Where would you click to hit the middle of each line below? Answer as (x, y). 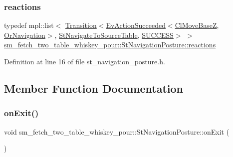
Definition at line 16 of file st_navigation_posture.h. (85, 61)
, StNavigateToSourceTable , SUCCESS (114, 35)
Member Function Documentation (94, 88)
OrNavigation (25, 35)
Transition (81, 25)
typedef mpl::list (29, 25)
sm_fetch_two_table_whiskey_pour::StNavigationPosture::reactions (110, 45)
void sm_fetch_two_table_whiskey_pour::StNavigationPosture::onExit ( (117, 131)
